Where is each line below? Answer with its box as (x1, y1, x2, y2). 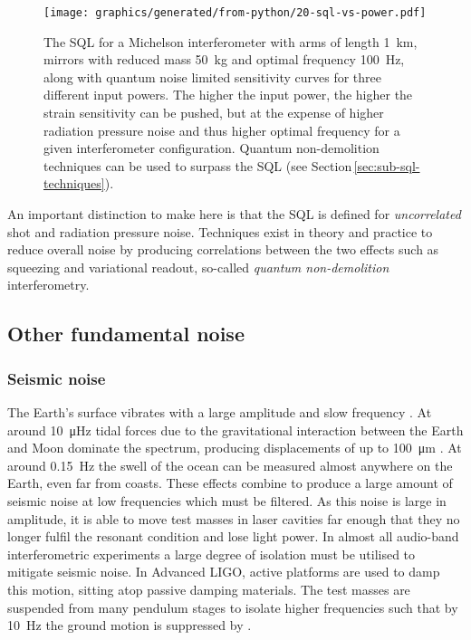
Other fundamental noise (7, 320, 245, 348)
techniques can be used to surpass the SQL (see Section (43, 156, 352, 175)
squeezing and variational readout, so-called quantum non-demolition (7, 257, 389, 276)
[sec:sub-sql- (353, 156, 420, 175)
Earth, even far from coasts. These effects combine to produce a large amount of (7, 473, 453, 492)
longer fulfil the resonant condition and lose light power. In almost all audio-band (7, 527, 459, 546)
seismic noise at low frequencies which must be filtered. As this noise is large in (7, 491, 447, 510)
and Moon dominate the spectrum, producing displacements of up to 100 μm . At (7, 438, 462, 457)
